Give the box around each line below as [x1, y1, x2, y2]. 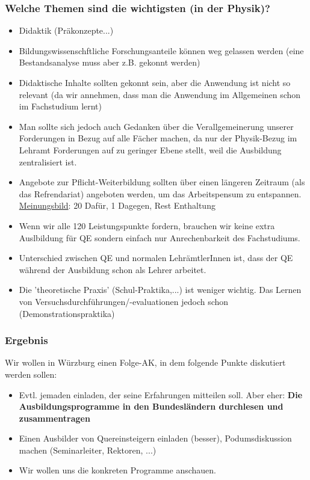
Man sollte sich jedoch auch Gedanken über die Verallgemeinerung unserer [19, 120, 294, 132]
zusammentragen [19, 411, 90, 424]
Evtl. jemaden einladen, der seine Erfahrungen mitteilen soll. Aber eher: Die [19, 388, 303, 401]
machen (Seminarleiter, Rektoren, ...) [19, 443, 157, 456]
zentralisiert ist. [19, 155, 77, 168]
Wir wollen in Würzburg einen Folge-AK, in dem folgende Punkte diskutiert [5, 356, 286, 369]
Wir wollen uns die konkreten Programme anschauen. [19, 464, 216, 476]
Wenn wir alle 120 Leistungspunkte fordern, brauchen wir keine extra [19, 219, 275, 232]
